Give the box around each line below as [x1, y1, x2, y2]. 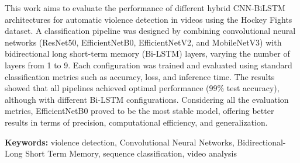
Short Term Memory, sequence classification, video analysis [25, 147, 237, 159]
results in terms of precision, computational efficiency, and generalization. [5, 116, 268, 128]
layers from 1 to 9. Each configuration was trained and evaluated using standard [5, 58, 292, 71]
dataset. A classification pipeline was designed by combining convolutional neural [5, 25, 296, 37]
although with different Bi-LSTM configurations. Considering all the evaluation [5, 93, 289, 105]
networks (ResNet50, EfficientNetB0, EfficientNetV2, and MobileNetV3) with [5, 36, 282, 48]
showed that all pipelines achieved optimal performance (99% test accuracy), [5, 82, 280, 94]
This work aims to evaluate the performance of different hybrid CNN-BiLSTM [5, 2, 285, 13]
